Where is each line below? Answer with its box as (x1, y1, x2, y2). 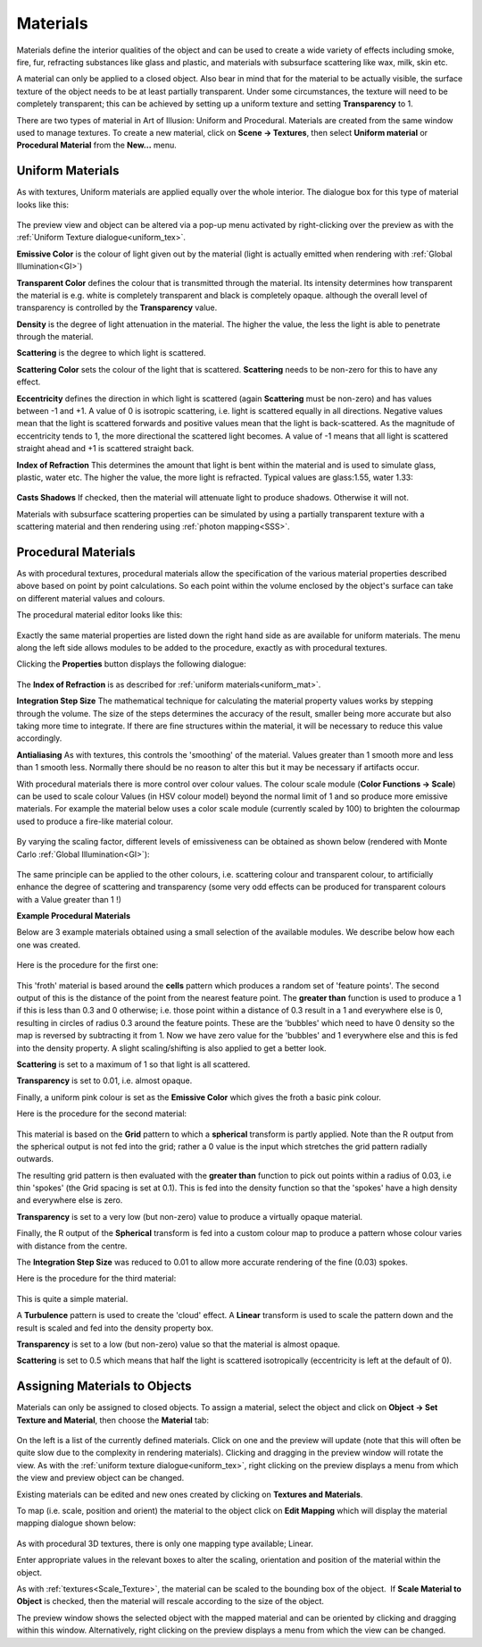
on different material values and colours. (16, 592, 165, 603)
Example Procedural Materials (16, 911, 131, 921)
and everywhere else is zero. (16, 1195, 123, 1206)
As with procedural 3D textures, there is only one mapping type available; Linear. (16, 1538, 314, 1549)
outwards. (16, 1154, 54, 1164)
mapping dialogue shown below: (16, 1517, 137, 1528)
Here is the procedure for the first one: (16, 960, 159, 971)
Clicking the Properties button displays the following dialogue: (16, 659, 247, 669)
